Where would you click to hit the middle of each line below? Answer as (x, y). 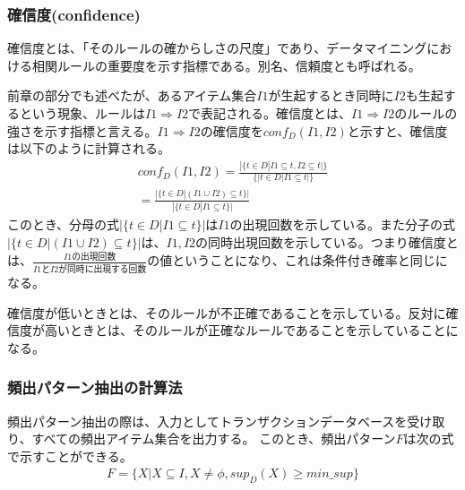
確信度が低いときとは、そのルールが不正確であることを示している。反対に (227, 312)
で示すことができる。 (70, 456)
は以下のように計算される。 (89, 148)
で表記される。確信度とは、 (270, 113)
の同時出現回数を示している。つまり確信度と (327, 241)
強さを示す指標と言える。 (82, 130)
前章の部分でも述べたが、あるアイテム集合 (132, 95)
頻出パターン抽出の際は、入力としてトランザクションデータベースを (207, 421)
